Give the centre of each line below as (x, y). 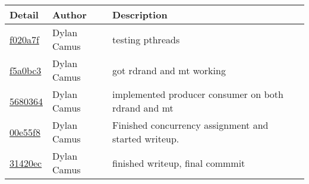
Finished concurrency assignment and (190, 125)
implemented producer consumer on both (198, 94)
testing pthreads (146, 39)
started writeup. (146, 139)
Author (70, 15)
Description (140, 15)
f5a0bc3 (26, 70)
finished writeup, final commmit (179, 163)
